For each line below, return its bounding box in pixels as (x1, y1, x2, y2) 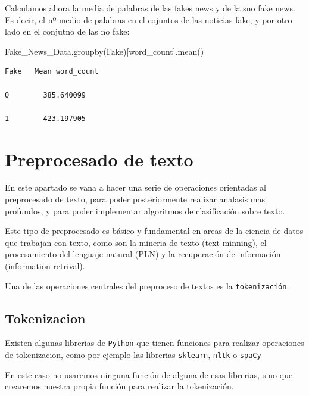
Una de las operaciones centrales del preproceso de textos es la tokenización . (5, 279, 289, 292)
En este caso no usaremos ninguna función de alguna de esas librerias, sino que (5, 368, 293, 381)
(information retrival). (5, 260, 85, 272)
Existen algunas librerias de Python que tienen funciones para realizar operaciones (5, 336, 304, 349)
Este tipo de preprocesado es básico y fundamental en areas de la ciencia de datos (5, 224, 304, 237)
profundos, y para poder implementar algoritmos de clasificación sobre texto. (5, 204, 285, 217)
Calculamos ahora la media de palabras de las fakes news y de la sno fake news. (5, 2, 295, 14)
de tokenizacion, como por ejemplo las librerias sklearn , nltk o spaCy (5, 348, 261, 361)
